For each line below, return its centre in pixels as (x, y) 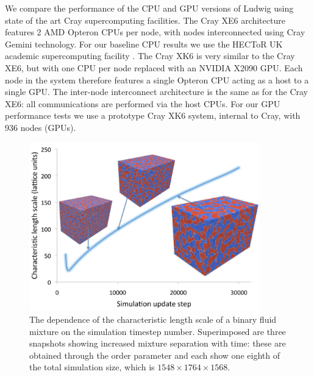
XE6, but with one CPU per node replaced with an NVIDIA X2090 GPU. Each (154, 67)
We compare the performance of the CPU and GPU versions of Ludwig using (149, 8)
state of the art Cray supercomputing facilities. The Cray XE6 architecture (145, 20)
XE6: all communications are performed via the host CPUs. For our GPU (143, 103)
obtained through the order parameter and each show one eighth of (155, 355)
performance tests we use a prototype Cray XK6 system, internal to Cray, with (153, 115)
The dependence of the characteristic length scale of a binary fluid (153, 319)
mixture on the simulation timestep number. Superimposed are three (158, 331)
